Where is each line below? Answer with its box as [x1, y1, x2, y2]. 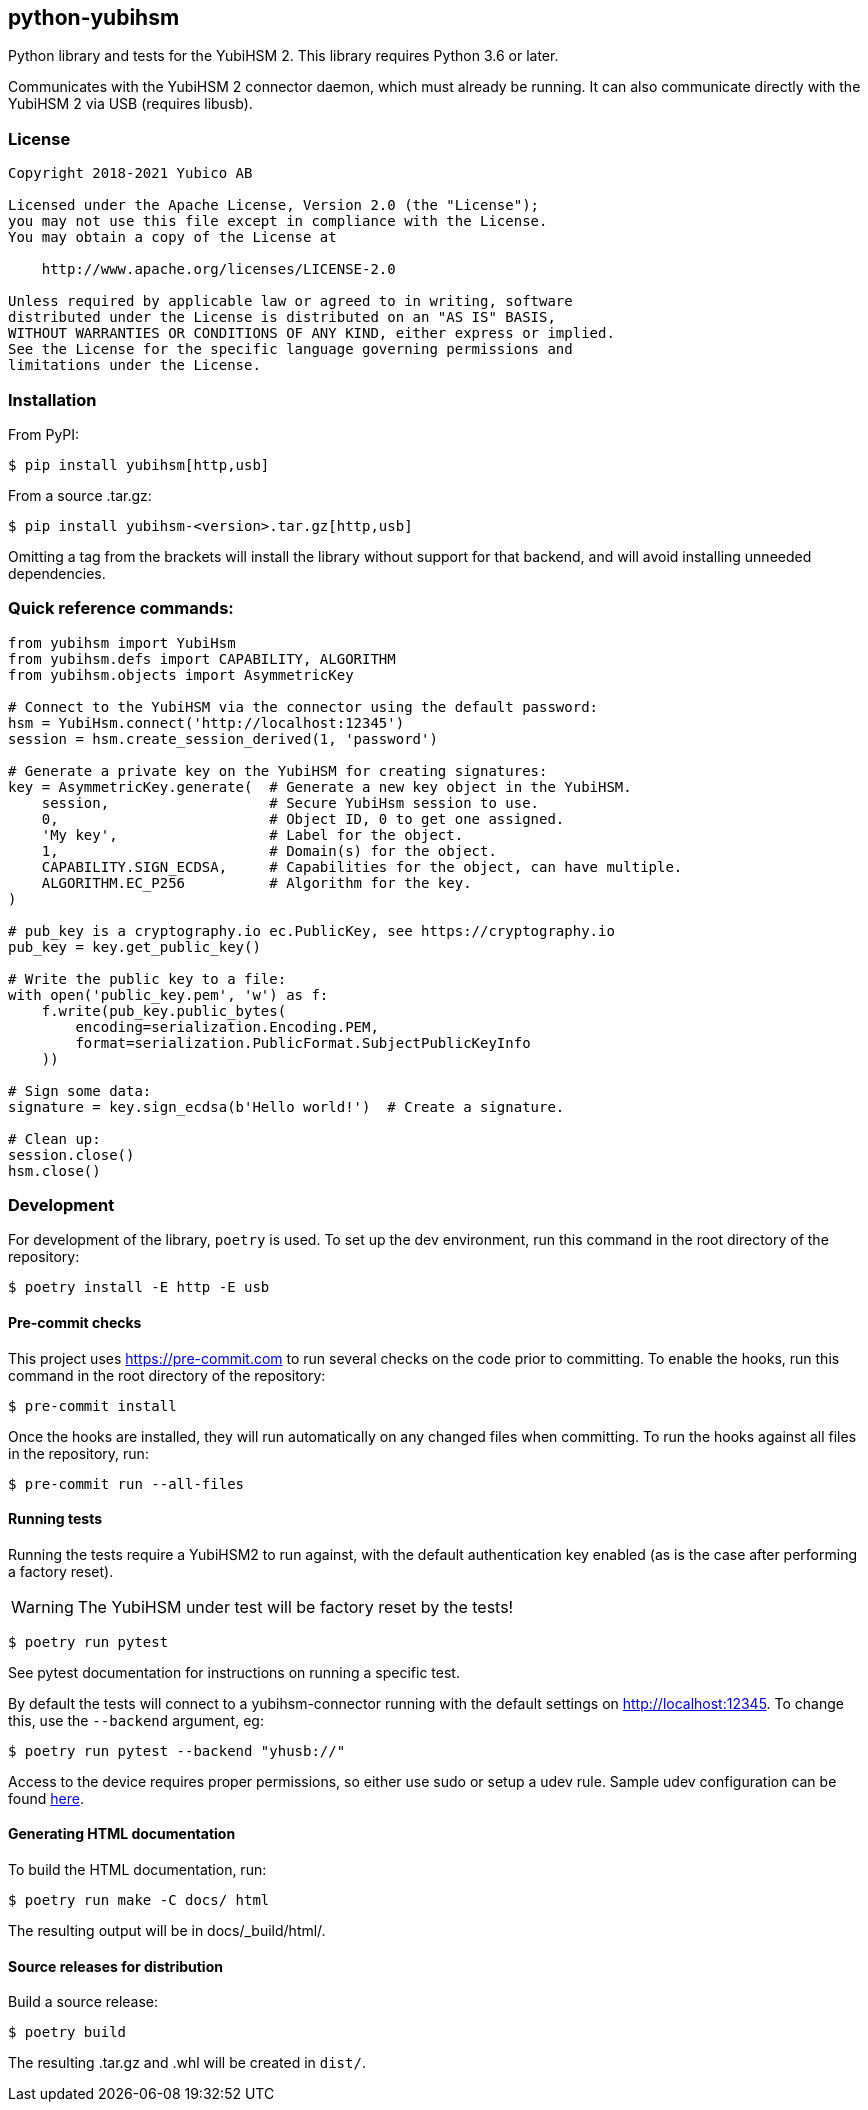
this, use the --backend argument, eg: [8, 1711, 264, 1729]
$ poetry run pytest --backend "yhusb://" [8, 1742, 346, 1759]
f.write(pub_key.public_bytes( [41, 1002, 287, 1019]
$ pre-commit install [8, 1397, 177, 1414]
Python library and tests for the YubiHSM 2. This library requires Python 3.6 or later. [8, 47, 559, 65]
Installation [8, 389, 97, 410]
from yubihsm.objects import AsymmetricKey [8, 666, 354, 683]
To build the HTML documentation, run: [8, 1861, 267, 1879]
